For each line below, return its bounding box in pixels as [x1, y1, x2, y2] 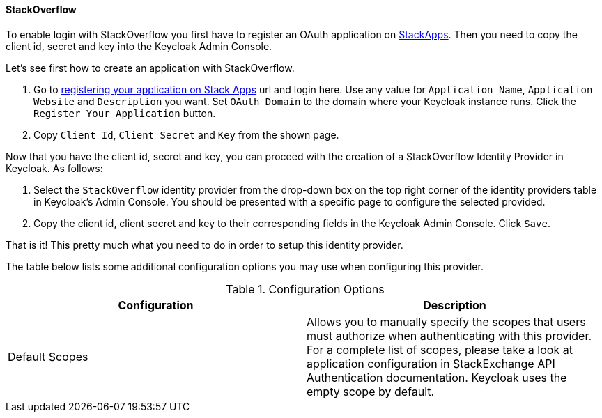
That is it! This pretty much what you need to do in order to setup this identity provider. [6, 238, 403, 251]
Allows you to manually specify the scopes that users [307, 314, 586, 329]
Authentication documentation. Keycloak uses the [307, 370, 567, 385]
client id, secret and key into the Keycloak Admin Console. [6, 40, 272, 52]
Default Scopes [8, 349, 88, 364]
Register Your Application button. [33, 107, 216, 119]
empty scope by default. [307, 384, 435, 398]
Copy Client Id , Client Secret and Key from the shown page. [33, 128, 339, 141]
